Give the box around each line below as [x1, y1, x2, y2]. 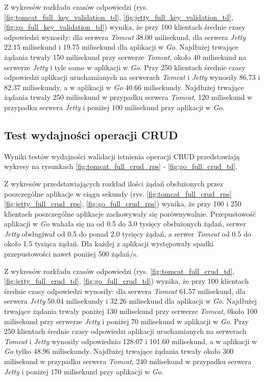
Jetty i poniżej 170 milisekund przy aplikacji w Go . [4, 366, 163, 376]
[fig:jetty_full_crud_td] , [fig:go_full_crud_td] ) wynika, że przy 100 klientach [4, 276, 249, 286]
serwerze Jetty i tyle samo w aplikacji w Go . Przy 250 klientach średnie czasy [4, 61, 246, 72]
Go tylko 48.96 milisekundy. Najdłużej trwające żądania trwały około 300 [4, 346, 234, 356]
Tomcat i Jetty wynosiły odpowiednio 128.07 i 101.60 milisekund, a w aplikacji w [4, 335, 257, 346]
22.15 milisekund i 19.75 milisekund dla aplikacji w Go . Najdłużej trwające [4, 41, 238, 52]
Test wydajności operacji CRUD [4, 126, 178, 142]
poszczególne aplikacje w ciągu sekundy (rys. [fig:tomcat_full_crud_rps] [4, 188, 232, 199]
